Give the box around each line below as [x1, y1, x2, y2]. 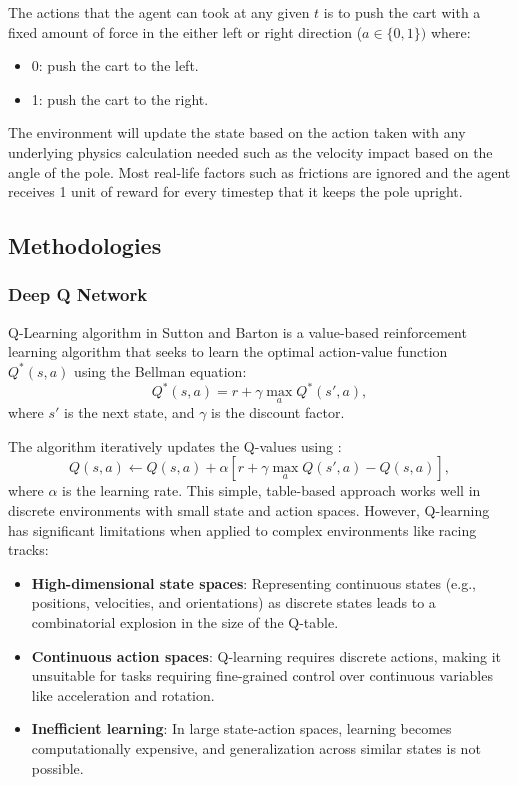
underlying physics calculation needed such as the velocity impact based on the [8, 141, 493, 162]
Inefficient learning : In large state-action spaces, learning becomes [31, 718, 452, 739]
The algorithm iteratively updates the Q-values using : [8, 435, 342, 456]
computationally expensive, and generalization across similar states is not [31, 737, 481, 758]
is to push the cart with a [323, 2, 481, 22]
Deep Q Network [8, 282, 148, 307]
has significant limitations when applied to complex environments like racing [8, 519, 477, 540]
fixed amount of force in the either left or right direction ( [8, 21, 363, 42]
